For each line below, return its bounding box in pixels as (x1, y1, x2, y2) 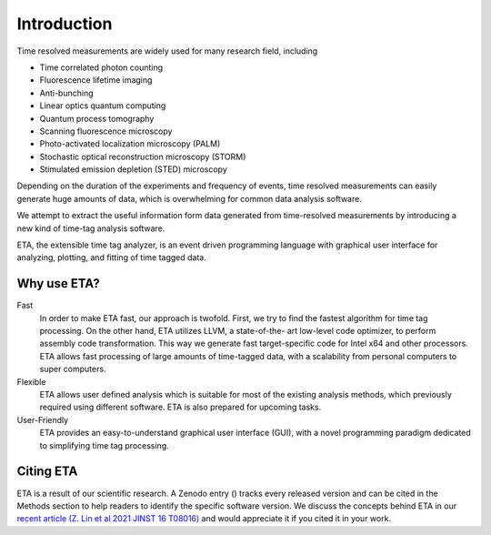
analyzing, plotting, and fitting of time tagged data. (16, 252, 206, 263)
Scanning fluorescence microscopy (39, 126, 173, 136)
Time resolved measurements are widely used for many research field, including (16, 45, 318, 56)
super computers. (39, 364, 106, 375)
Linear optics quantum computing (39, 100, 166, 111)
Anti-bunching (39, 87, 94, 98)
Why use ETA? (16, 276, 100, 291)
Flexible (16, 376, 46, 387)
